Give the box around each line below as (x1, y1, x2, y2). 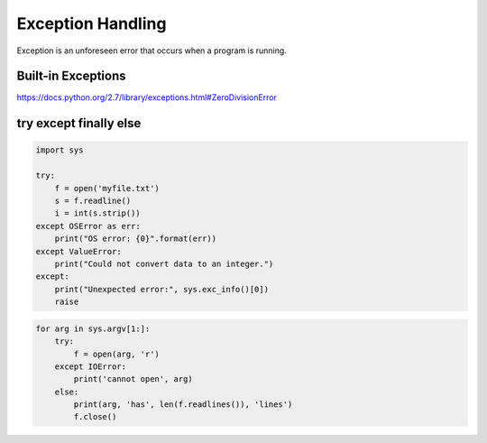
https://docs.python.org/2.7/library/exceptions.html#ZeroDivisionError (16, 92, 277, 103)
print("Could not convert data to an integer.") (54, 258, 274, 269)
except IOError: (54, 361, 126, 372)
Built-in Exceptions (16, 69, 126, 84)
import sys (35, 145, 84, 155)
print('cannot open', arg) (73, 374, 193, 384)
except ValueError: (35, 246, 122, 256)
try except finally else (16, 115, 142, 131)
